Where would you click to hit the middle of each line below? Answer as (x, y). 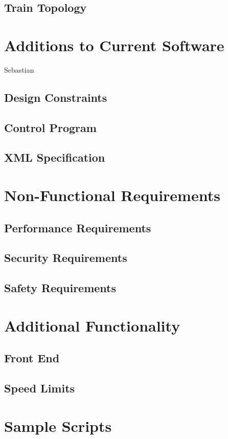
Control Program (50, 127)
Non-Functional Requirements (112, 195)
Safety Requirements (60, 288)
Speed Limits (40, 388)
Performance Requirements (78, 227)
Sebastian (19, 69)
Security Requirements (66, 258)
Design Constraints (56, 97)
